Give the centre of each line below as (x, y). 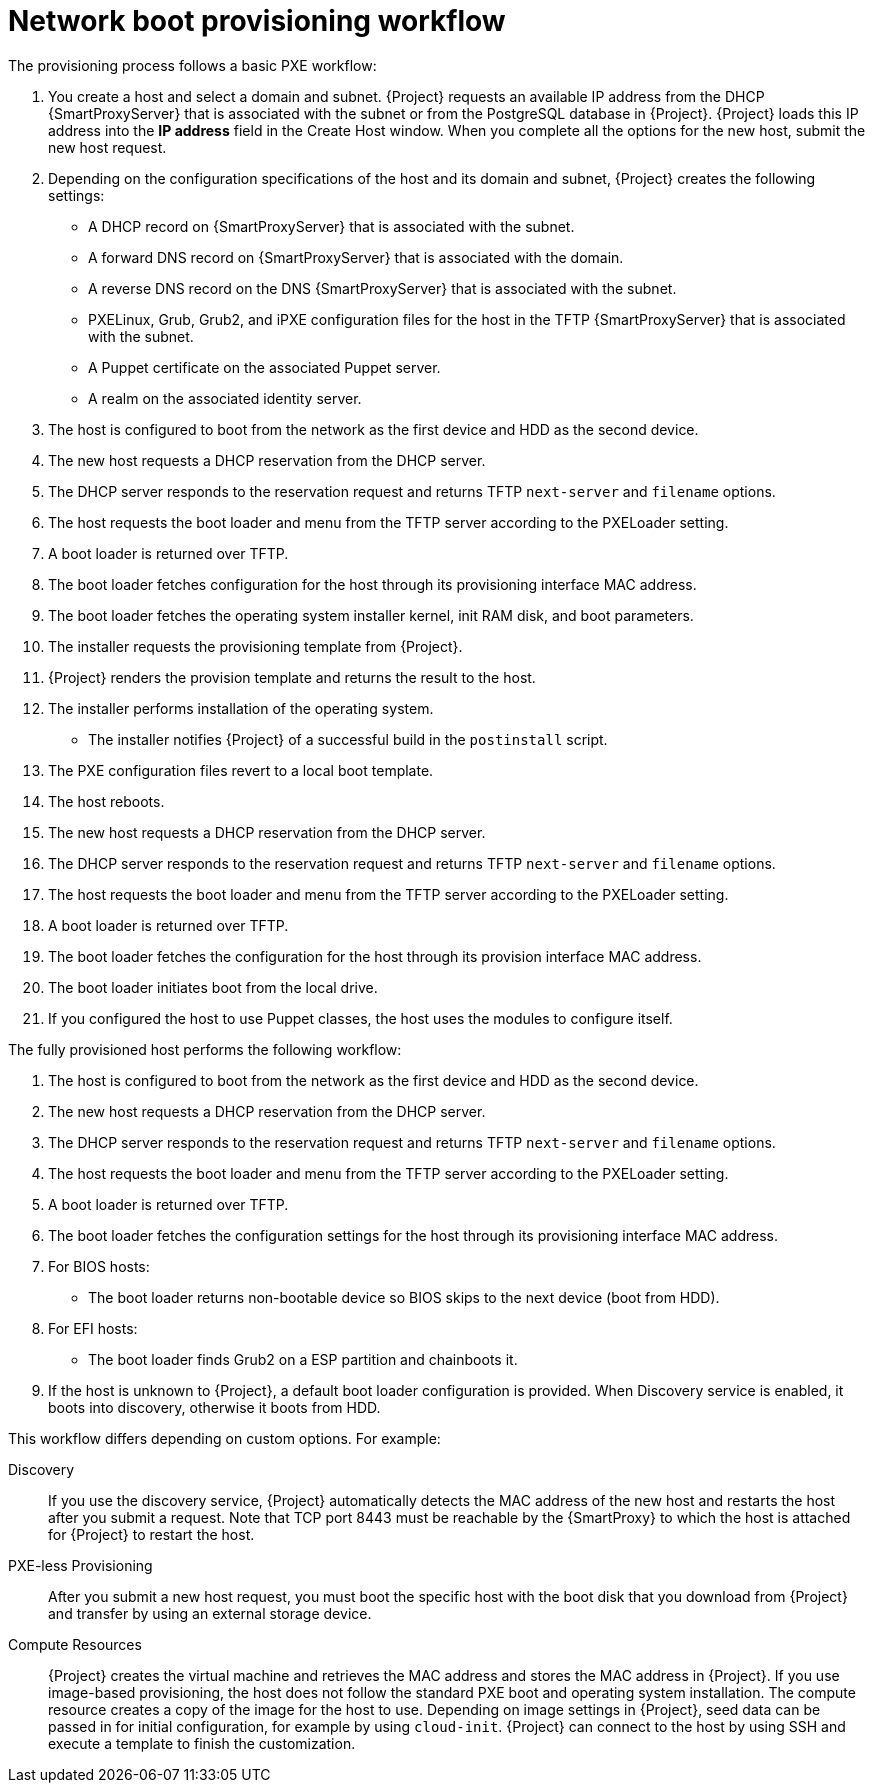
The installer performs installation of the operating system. (241, 708)
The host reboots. (106, 801)
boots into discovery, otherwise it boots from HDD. (214, 1407)
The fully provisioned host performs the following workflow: (205, 1049)
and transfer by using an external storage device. (210, 1613)
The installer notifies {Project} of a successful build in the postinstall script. (348, 739)
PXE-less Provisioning (80, 1565)
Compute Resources (75, 1644)
